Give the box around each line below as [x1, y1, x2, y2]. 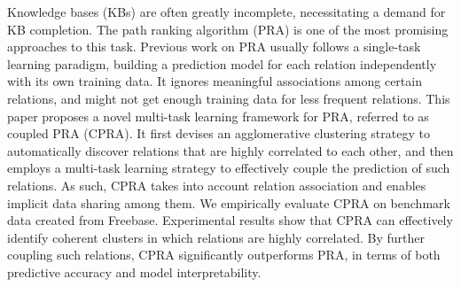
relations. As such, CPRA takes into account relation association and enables [7, 175, 426, 194]
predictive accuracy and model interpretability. [7, 262, 262, 281]
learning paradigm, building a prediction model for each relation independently [7, 54, 437, 73]
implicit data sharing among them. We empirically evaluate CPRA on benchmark [7, 193, 450, 212]
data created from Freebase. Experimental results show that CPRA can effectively [7, 211, 453, 229]
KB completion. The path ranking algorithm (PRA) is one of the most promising [7, 19, 449, 38]
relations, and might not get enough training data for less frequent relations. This [7, 89, 450, 107]
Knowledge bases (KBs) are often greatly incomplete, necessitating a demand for [7, 3, 446, 20]
